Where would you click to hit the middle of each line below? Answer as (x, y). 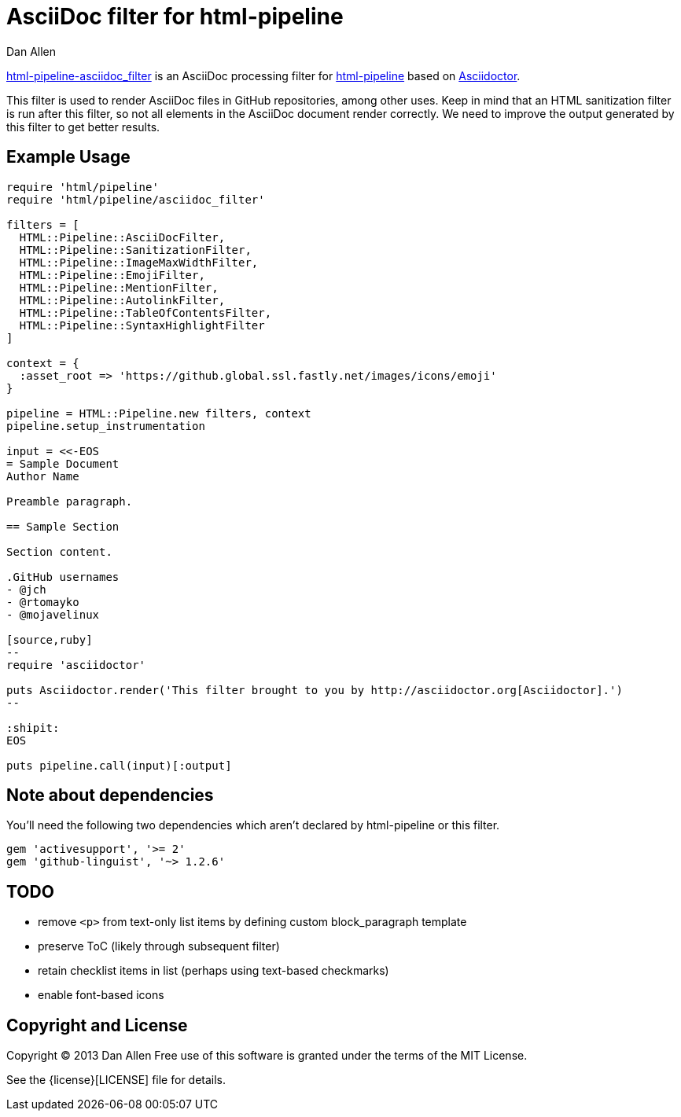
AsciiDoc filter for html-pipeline (175, 17)
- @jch (26, 589)
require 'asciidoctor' (76, 665)
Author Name (43, 476)
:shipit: (33, 728)
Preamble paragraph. (70, 501)
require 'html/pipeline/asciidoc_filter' (136, 199)
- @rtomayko (43, 602)
